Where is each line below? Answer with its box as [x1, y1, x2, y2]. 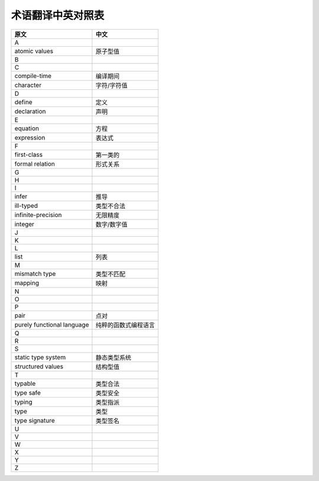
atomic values [14, 47, 53, 55]
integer [14, 219, 35, 228]
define [14, 98, 32, 106]
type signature [14, 416, 56, 424]
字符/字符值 [95, 81, 128, 89]
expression [14, 133, 45, 141]
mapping [14, 279, 40, 287]
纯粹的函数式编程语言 [95, 321, 155, 329]
